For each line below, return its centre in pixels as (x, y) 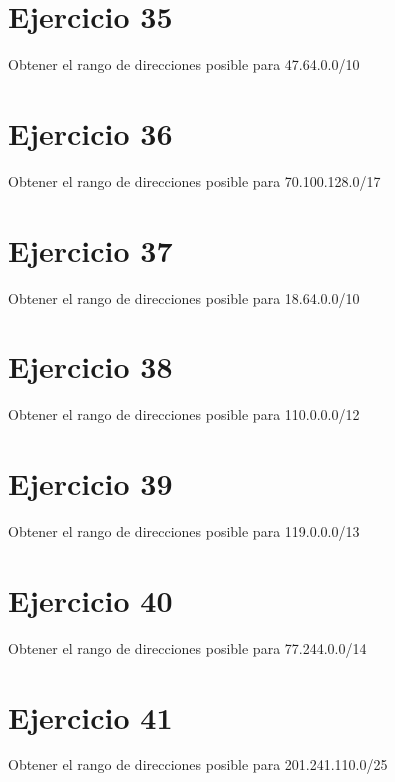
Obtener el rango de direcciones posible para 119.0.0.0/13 (184, 531)
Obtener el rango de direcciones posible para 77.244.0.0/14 (187, 647)
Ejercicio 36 (90, 132)
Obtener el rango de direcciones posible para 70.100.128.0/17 (194, 180)
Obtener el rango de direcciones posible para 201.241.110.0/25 (198, 764)
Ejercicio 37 (90, 249)
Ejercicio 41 (90, 716)
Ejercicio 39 (90, 483)
